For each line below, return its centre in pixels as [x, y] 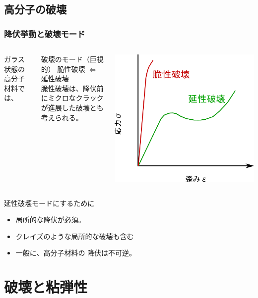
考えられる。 [62, 117]
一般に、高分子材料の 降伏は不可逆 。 [76, 253]
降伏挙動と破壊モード [45, 33]
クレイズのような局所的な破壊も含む [75, 236]
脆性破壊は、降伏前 [72, 88]
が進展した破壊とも [72, 107]
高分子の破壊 [35, 9]
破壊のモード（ [65, 59]
